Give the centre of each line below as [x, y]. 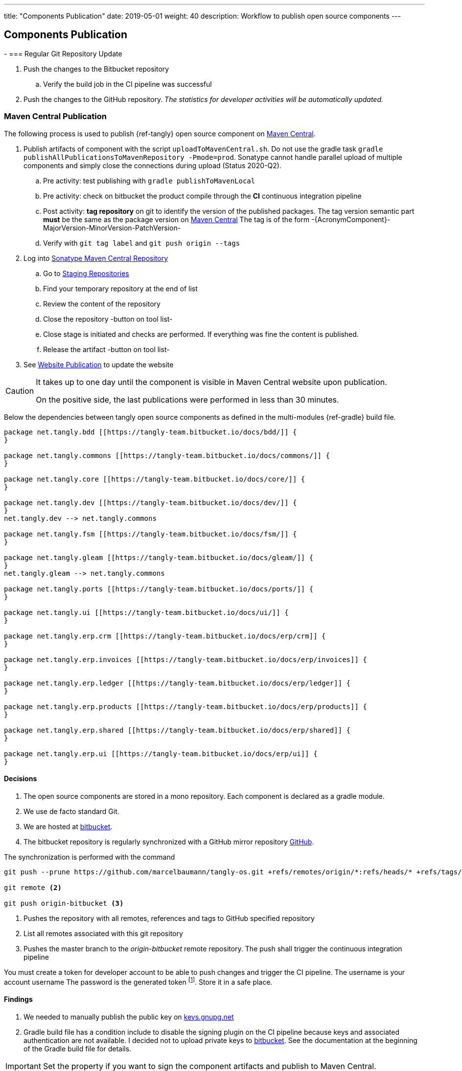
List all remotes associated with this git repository [103, 933]
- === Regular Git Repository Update [63, 53]
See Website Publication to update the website [99, 364]
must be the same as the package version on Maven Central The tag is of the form [176, 219]
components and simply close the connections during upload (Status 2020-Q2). [152, 165]
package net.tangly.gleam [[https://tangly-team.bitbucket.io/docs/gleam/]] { [159, 557]
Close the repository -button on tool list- [108, 319]
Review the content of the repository [102, 304]
